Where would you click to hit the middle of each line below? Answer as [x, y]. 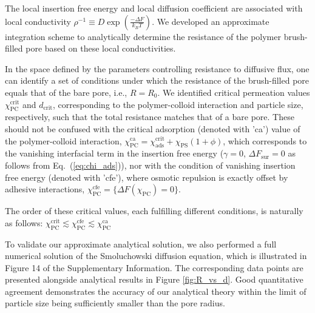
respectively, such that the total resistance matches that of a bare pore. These [150, 117]
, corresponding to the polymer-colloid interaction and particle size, [178, 104]
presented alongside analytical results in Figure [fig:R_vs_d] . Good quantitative [154, 279]
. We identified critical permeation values [234, 92]
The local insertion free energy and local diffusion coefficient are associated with [154, 8]
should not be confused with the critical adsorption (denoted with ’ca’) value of [153, 128]
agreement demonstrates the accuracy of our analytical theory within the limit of [156, 291]
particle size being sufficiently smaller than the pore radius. [115, 303]
